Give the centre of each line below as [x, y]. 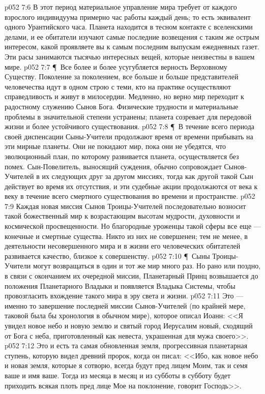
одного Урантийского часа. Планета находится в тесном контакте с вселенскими [129, 27]
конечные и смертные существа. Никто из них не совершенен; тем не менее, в [126, 236]
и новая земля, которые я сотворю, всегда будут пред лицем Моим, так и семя [126, 365]
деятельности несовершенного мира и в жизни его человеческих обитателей [123, 246]
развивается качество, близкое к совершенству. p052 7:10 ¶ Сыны [107, 255]
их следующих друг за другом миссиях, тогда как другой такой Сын [148, 176]
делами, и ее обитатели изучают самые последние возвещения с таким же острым [132, 36]
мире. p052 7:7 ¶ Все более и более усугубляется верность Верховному [116, 66]
